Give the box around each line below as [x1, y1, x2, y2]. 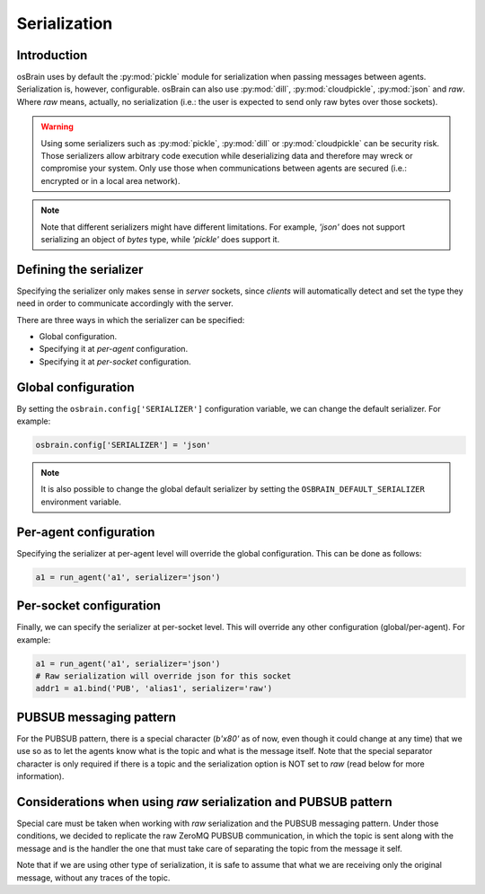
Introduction [16, 48, 88, 63]
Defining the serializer [16, 261, 144, 277]
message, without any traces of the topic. [16, 872, 171, 883]
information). [16, 771, 65, 782]
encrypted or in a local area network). [40, 175, 181, 186]
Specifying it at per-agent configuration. [39, 344, 189, 355]
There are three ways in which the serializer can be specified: [16, 314, 245, 325]
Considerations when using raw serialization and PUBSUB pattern [16, 794, 392, 810]
